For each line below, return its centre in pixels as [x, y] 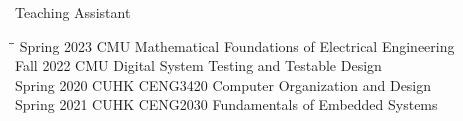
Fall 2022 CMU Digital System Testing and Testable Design [198, 65]
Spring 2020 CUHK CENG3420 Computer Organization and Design [223, 84]
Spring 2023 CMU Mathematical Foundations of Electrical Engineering [237, 45]
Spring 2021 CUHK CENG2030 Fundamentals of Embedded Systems [226, 104]
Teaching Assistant [73, 12]
